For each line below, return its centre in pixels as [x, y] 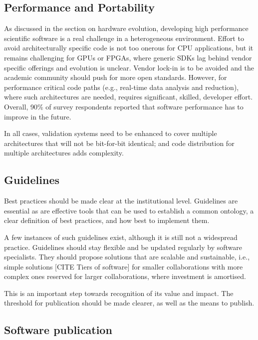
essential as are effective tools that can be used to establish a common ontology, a [129, 210]
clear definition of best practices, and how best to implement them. [107, 220]
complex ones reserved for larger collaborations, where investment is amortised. [125, 276]
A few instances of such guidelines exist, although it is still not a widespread [121, 237]
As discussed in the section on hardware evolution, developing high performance [126, 28]
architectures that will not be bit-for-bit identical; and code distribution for [119, 143]
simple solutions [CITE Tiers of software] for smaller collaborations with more [124, 266]
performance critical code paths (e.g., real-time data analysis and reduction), [122, 87]
